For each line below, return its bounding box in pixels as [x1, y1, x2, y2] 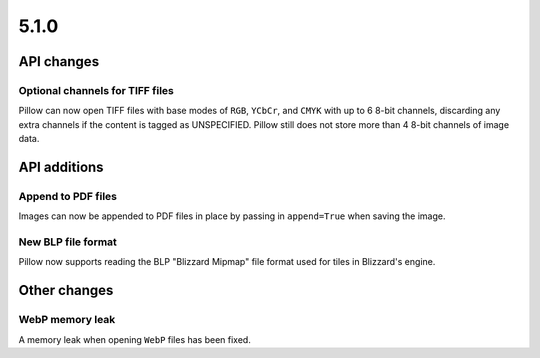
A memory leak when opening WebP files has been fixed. [18, 333, 252, 345]
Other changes [18, 282, 114, 299]
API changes [18, 53, 100, 70]
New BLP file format [18, 235, 117, 249]
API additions [18, 158, 104, 175]
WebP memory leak [18, 313, 116, 327]
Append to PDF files [18, 189, 118, 203]
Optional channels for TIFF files [18, 83, 174, 97]
